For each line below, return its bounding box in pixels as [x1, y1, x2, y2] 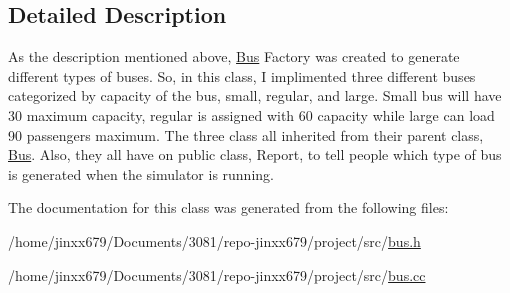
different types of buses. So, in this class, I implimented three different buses [8, 65, 476, 86]
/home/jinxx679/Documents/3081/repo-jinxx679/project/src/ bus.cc [8, 264, 426, 285]
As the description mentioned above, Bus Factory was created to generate [8, 46, 460, 67]
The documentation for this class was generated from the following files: [8, 197, 449, 218]
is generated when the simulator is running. [8, 163, 274, 184]
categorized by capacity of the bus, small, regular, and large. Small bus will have [8, 85, 502, 106]
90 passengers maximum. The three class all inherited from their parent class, [8, 124, 484, 145]
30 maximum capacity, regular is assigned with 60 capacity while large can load [8, 104, 495, 125]
